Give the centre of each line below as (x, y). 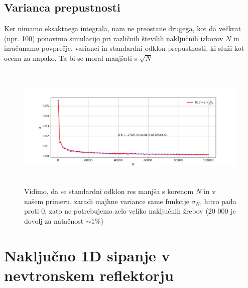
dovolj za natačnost (54, 220)
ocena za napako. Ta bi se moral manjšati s (71, 58)
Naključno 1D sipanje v (87, 255)
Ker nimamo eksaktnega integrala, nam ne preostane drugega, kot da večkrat (123, 28)
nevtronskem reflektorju (89, 275)
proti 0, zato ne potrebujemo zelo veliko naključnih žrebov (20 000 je (130, 211)
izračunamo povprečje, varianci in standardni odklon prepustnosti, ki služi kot (124, 48)
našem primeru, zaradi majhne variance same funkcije (107, 201)
